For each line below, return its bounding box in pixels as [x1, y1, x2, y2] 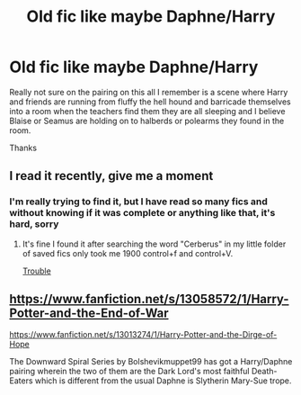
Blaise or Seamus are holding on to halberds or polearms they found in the [9, 115, 285, 126]
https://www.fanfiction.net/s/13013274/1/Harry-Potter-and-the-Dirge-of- [9, 329, 278, 340]
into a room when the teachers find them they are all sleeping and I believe [9, 105, 286, 116]
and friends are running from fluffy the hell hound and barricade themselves [9, 96, 291, 107]
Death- [251, 366, 278, 377]
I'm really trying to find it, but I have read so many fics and [9, 195, 268, 208]
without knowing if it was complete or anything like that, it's [9, 207, 276, 220]
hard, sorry [9, 218, 59, 230]
